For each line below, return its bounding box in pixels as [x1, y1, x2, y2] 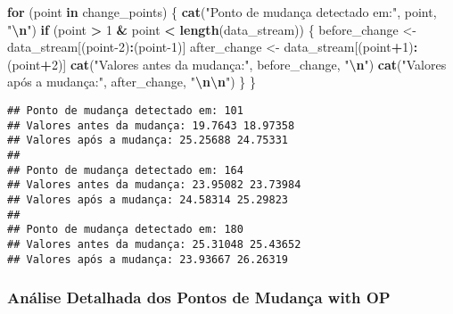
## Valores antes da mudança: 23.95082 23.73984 [7, 178, 301, 192]
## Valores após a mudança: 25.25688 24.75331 [7, 134, 288, 147]
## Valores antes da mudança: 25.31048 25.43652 [7, 237, 301, 251]
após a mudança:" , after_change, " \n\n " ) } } [7, 72, 256, 91]
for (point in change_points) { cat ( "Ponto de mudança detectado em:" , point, [7, 3, 437, 21]
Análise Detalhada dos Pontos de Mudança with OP [7, 286, 391, 309]
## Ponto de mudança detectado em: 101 [7, 103, 243, 117]
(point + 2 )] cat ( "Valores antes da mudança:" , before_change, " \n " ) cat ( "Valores [7, 54, 447, 73]
